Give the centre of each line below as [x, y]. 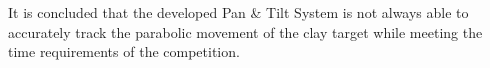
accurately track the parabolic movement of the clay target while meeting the [245, 31]
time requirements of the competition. [124, 51]
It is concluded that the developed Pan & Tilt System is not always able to [238, 12]
